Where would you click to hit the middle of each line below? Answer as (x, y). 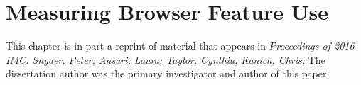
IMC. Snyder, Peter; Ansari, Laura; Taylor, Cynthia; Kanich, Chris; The (166, 59)
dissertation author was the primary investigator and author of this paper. (168, 73)
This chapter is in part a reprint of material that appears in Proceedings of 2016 (180, 46)
